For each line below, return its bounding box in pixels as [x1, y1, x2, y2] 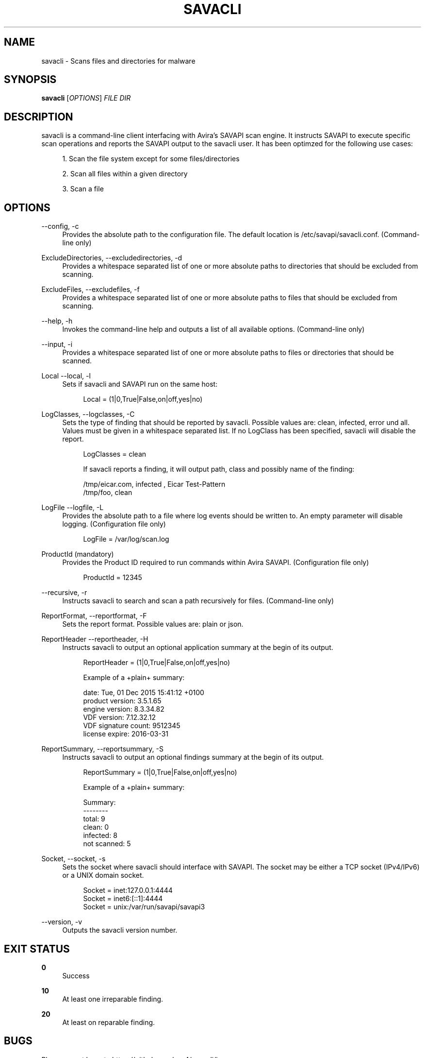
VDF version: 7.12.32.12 [83, 713, 156, 722]
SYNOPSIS [4, 73, 57, 86]
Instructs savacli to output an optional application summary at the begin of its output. [62, 643, 333, 652]
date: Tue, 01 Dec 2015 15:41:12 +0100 [83, 688, 204, 697]
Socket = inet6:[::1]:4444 [83, 894, 163, 903]
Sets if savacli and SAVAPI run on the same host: [62, 380, 218, 389]
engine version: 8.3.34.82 [83, 705, 164, 714]
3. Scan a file [62, 185, 104, 193]
